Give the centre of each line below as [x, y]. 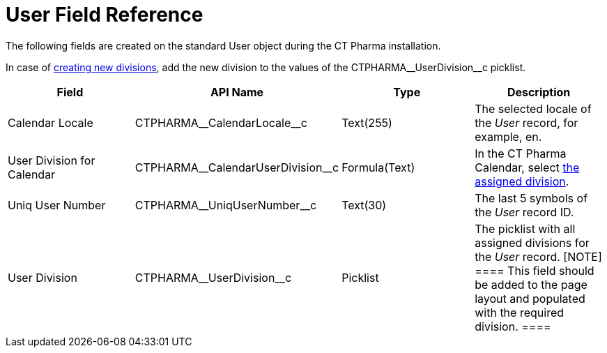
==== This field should [535, 270]
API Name [237, 92]
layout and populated [530, 298]
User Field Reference [105, 15]
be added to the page [531, 284]
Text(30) [364, 205]
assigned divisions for [532, 242]
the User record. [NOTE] [538, 256]
